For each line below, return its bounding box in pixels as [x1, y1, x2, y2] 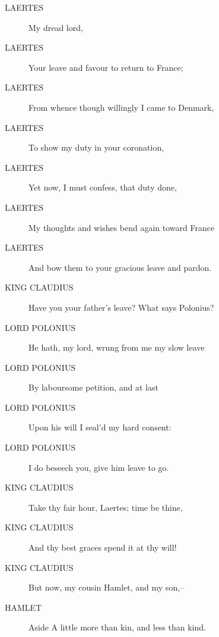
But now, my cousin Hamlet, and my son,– [28, 581, 185, 594]
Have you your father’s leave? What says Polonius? [28, 301, 214, 313]
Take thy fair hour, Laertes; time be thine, [28, 501, 183, 513]
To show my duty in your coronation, [28, 141, 164, 154]
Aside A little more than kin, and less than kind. [28, 621, 206, 633]
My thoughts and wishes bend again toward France [28, 221, 215, 233]
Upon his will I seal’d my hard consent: [28, 421, 172, 433]
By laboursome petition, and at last [28, 381, 158, 394]
